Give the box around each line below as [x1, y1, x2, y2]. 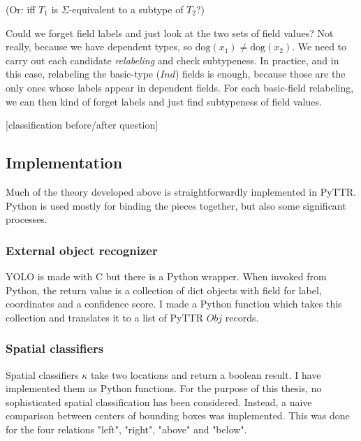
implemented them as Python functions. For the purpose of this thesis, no [6, 381, 322, 396]
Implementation [6, 152, 123, 173]
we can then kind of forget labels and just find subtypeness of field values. [6, 94, 322, 108]
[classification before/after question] [6, 117, 159, 132]
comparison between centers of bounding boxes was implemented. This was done [6, 408, 350, 423]
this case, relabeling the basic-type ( [6, 66, 161, 81]
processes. [6, 212, 47, 226]
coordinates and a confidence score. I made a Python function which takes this [6, 296, 342, 311]
